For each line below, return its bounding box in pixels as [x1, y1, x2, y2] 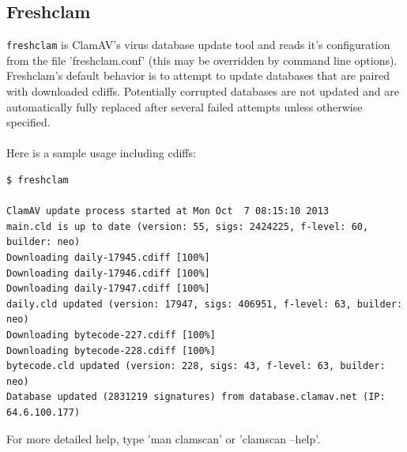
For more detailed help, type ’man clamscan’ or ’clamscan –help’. [6, 430, 321, 446]
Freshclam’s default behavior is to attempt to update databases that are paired [6, 67, 390, 84]
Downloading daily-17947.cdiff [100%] [6, 283, 210, 295]
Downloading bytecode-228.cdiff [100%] [6, 345, 216, 356]
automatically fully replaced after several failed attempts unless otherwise [6, 98, 363, 115]
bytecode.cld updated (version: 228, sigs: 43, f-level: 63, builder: [6, 360, 386, 372]
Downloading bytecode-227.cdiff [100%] [6, 329, 216, 341]
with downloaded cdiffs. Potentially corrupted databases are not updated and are [6, 83, 399, 100]
